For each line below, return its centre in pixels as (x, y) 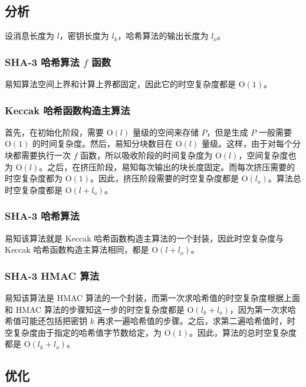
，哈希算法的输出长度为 (163, 36)
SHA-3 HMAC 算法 (52, 275)
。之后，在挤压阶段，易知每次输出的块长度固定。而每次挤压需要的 (167, 166)
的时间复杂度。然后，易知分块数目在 (103, 143)
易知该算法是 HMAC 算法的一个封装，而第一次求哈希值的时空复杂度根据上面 (152, 298)
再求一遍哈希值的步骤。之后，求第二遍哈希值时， (192, 321)
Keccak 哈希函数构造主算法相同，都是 (77, 249)
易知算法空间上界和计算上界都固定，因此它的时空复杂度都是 (120, 84)
